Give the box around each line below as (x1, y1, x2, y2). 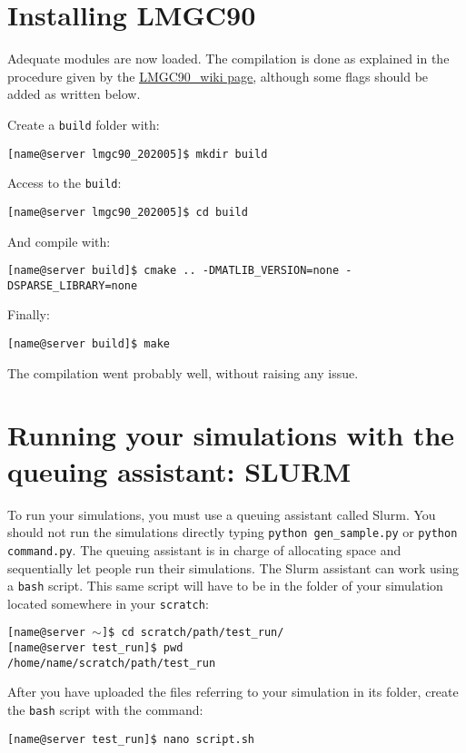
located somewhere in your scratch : (7, 593, 209, 612)
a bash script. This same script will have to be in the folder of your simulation (7, 576, 443, 595)
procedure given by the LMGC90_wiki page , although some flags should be (7, 66, 429, 85)
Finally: (7, 305, 50, 324)
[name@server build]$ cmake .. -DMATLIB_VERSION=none (7, 264, 340, 278)
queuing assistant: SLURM (7, 452, 352, 489)
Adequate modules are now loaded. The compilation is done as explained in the (7, 49, 450, 68)
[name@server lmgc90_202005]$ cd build (7, 205, 248, 219)
